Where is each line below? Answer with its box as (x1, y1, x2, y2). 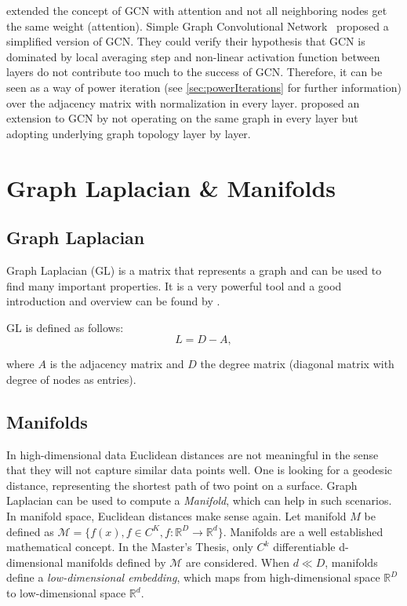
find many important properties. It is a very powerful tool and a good (6, 277, 342, 294)
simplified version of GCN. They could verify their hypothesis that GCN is (6, 33, 365, 49)
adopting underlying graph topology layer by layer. (6, 125, 251, 141)
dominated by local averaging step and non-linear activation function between (6, 48, 380, 64)
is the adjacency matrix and (49, 356, 184, 372)
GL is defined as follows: (6, 319, 124, 335)
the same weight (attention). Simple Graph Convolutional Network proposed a (6, 17, 389, 34)
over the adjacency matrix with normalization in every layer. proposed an (6, 94, 360, 111)
